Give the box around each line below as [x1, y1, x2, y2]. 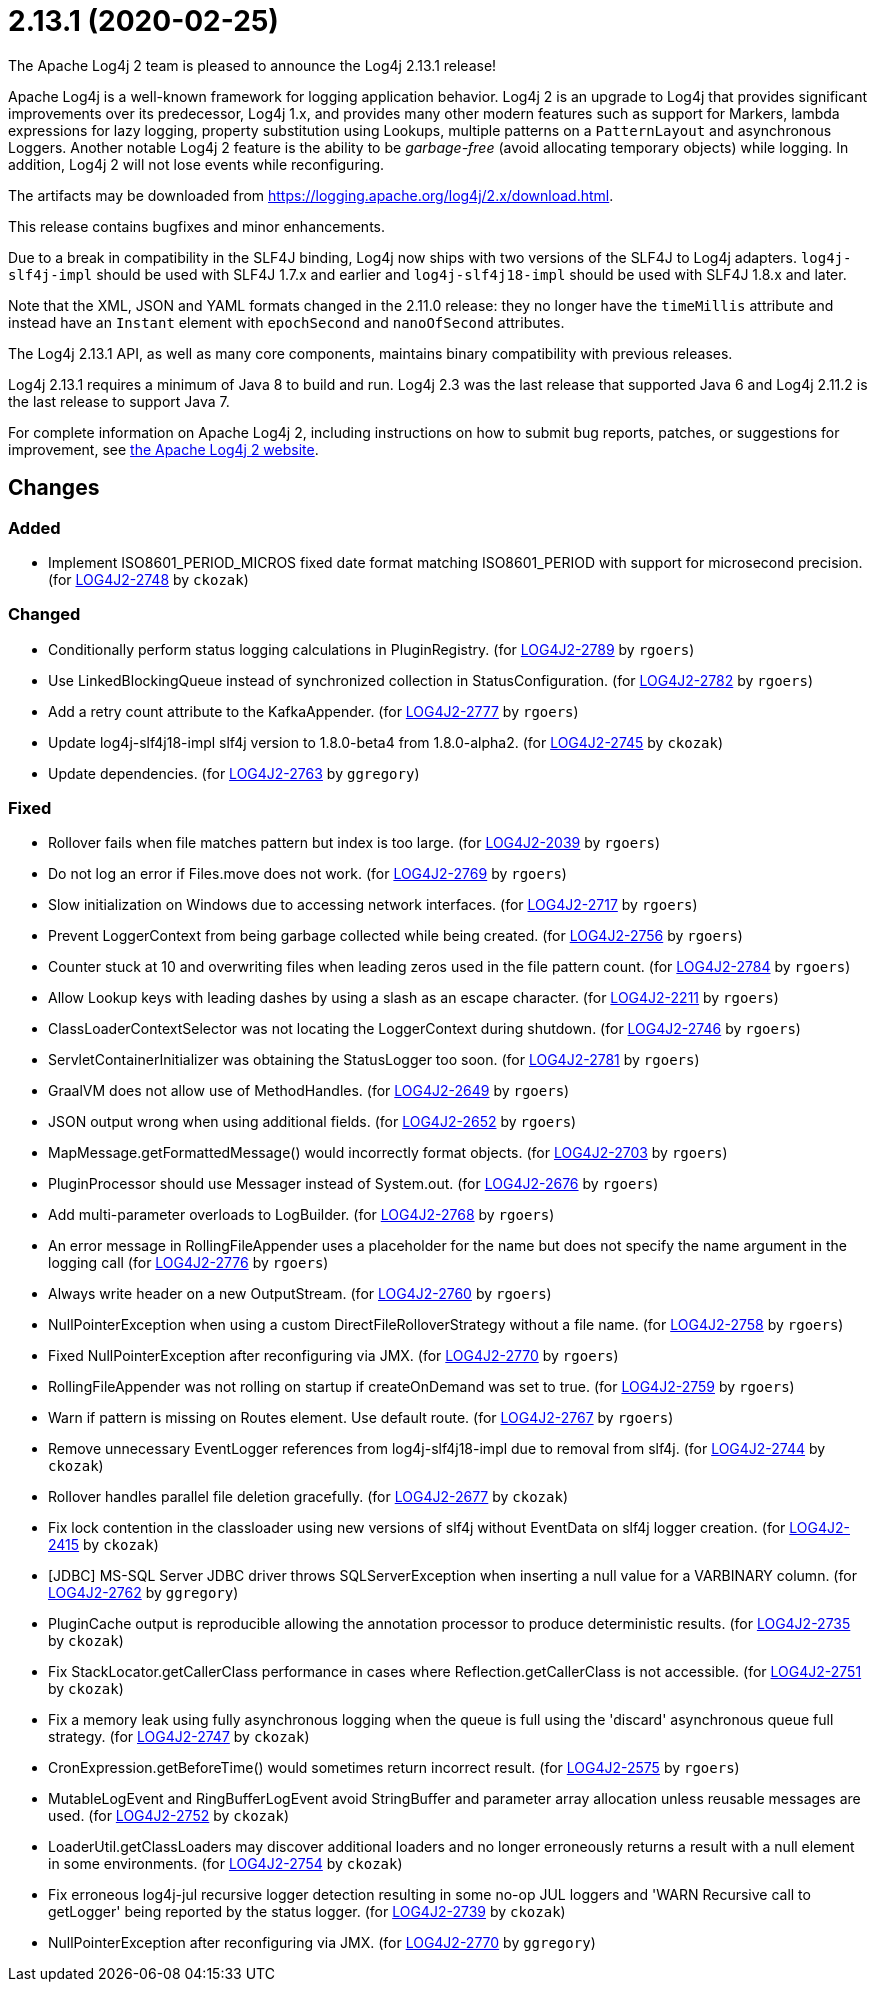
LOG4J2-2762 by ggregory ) [48, 1584, 239, 1602]
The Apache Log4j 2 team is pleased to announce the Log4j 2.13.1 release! [8, 56, 497, 74]
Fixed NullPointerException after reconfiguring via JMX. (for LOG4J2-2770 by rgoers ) [48, 1347, 619, 1365]
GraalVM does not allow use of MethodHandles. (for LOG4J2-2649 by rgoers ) [48, 1082, 570, 1100]
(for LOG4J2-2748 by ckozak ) [48, 570, 249, 588]
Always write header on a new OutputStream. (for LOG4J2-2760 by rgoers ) [48, 1285, 552, 1303]
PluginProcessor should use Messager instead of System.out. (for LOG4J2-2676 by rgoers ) [48, 1175, 659, 1193]
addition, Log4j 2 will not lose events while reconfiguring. [8, 155, 385, 173]
